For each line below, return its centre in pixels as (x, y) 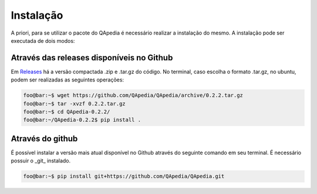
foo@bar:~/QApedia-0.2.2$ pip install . (82, 120)
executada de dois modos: (43, 40)
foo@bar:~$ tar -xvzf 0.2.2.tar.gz (74, 103)
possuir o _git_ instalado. (41, 161)
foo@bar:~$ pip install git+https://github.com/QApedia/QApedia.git (124, 176)
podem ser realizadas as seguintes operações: (68, 80)
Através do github (44, 139)
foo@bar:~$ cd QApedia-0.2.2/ (67, 112)
